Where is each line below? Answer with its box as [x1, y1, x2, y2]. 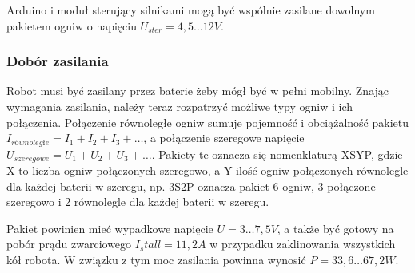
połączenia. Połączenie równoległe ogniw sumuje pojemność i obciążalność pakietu [6, 113, 409, 130]
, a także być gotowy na [277, 220, 394, 236]
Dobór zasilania [6, 51, 109, 71]
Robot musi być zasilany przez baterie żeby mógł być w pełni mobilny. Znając [6, 82, 389, 99]
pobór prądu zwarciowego [6, 235, 132, 252]
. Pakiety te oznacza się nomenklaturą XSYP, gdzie [151, 145, 403, 162]
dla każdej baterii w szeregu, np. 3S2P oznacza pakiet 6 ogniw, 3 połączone [6, 177, 376, 194]
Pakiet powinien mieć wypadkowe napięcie [6, 220, 213, 236]
